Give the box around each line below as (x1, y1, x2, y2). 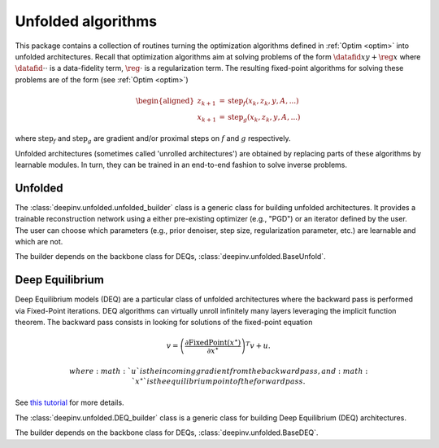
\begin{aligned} (135, 96, 195, 105)
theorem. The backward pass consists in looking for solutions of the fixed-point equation (15, 318, 313, 327)
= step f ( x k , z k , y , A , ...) (219, 96, 299, 108)
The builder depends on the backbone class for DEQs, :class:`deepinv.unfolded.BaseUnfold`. (15, 252, 326, 261)
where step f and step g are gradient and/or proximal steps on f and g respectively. (15, 134, 291, 145)
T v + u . (245, 340, 272, 350)
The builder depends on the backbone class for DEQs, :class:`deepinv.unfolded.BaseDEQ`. (15, 428, 319, 437)
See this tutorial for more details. (15, 397, 125, 407)
